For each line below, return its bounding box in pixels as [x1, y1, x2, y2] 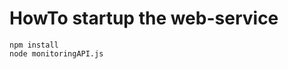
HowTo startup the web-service [9, 7, 279, 30]
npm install [9, 40, 59, 50]
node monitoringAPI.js [9, 48, 104, 59]
